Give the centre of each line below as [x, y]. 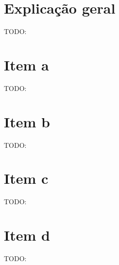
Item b [27, 121]
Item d [27, 235]
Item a [26, 64]
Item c [26, 178]
